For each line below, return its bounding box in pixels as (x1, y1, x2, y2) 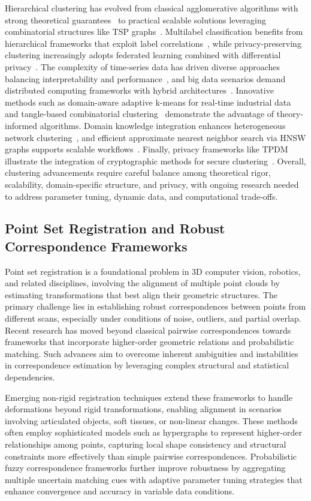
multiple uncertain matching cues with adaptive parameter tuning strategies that (5, 473, 303, 485)
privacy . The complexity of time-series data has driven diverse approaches (5, 60, 280, 73)
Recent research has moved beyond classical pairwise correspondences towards (5, 323, 291, 336)
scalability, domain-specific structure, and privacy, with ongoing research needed (5, 178, 299, 190)
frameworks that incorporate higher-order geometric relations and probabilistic (5, 335, 294, 348)
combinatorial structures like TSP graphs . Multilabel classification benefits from (5, 25, 303, 38)
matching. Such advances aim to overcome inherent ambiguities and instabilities (5, 347, 298, 359)
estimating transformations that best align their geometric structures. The (5, 288, 277, 301)
